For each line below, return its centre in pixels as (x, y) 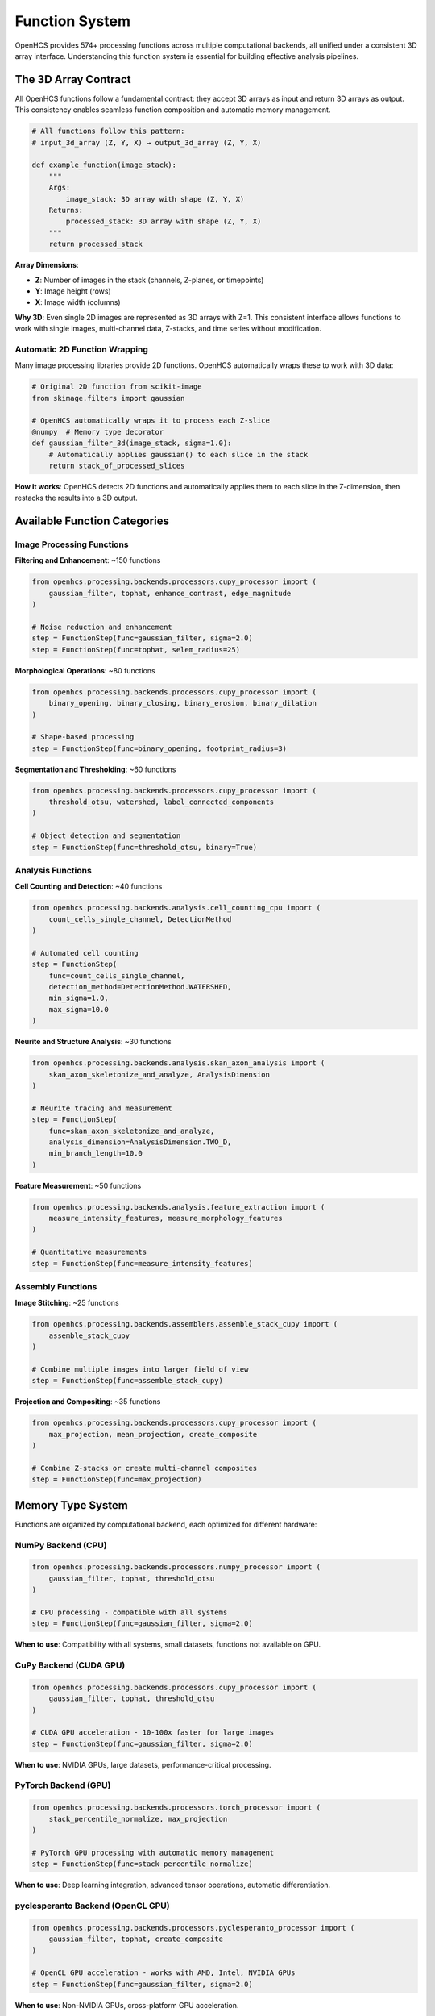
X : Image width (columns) (78, 302)
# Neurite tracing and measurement (102, 1108)
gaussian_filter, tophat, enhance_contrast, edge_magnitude (170, 593)
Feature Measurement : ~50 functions (78, 1185)
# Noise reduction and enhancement (102, 627)
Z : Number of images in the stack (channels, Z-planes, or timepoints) (149, 280)
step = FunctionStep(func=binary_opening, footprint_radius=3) (159, 748)
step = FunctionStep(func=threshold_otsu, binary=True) (145, 847)
